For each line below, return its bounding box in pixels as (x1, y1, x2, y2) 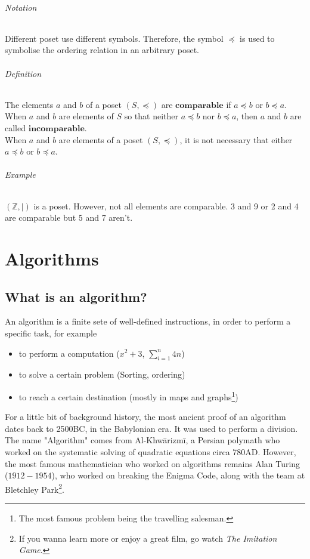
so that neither (124, 110, 178, 122)
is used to (240, 32, 275, 44)
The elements (5, 98, 54, 110)
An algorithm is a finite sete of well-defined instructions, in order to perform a (5, 315, 291, 328)
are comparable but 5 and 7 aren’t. (5, 211, 133, 224)
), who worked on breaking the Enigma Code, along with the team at (51, 469, 305, 481)
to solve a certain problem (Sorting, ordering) (18, 368, 185, 381)
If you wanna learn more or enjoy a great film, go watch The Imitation (18, 532, 277, 544)
